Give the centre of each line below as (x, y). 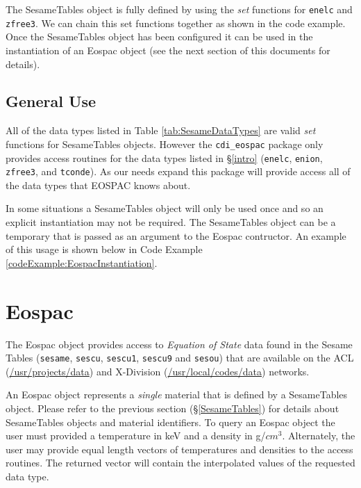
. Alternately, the (319, 436)
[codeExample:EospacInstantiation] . (82, 262)
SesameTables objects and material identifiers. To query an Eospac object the (170, 422)
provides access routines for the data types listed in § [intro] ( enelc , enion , (164, 157)
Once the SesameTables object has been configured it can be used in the (159, 36)
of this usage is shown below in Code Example (104, 249)
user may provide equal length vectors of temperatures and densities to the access (179, 449)
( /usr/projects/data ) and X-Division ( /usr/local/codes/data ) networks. (158, 371)
